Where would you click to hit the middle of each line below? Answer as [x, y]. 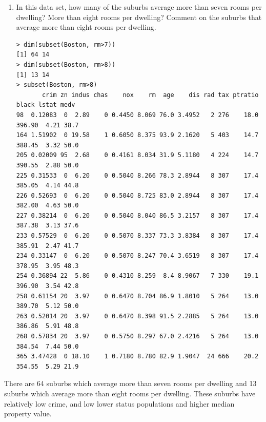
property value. [28, 414]
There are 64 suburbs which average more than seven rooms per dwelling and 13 [130, 383]
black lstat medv [46, 105]
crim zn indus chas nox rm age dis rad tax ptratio [150, 95]
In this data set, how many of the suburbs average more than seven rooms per [139, 7]
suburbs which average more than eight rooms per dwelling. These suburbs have [130, 393]
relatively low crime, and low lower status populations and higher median [119, 403]
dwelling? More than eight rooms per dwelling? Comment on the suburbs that [139, 17]
